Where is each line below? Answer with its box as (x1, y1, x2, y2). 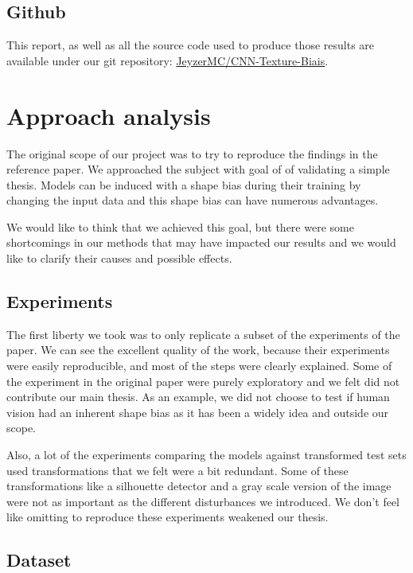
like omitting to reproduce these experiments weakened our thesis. (6, 509, 329, 525)
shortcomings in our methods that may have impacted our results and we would (6, 234, 396, 251)
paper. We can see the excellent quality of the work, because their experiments (6, 341, 390, 358)
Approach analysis (6, 99, 211, 131)
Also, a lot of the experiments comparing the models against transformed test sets (6, 446, 407, 463)
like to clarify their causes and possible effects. (6, 250, 232, 267)
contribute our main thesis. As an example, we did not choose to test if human (6, 388, 390, 405)
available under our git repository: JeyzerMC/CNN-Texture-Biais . (6, 52, 329, 68)
